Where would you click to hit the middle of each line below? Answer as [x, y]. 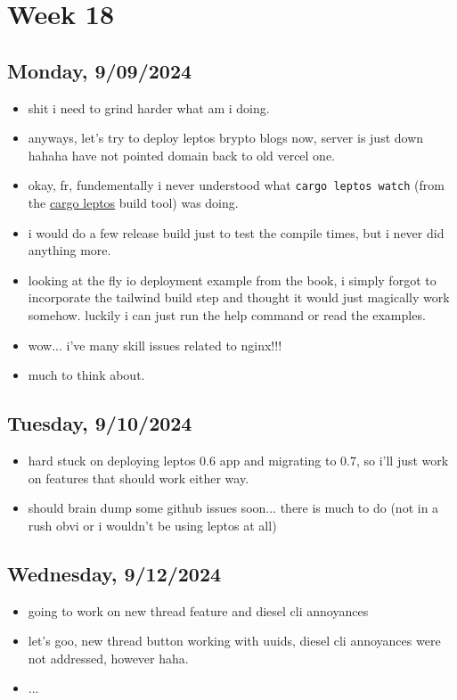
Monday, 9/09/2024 [100, 70]
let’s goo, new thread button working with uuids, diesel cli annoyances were [234, 641]
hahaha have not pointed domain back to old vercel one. [182, 155]
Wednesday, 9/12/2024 [114, 573]
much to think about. [86, 375]
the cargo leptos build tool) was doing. [133, 203]
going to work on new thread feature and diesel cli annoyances [198, 610]
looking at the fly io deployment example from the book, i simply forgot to [232, 280]
